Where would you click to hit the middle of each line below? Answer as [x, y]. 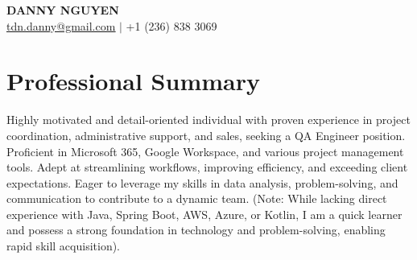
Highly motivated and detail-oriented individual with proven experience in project [208, 120]
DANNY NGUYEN [63, 10]
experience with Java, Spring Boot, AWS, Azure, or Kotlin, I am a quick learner [204, 214]
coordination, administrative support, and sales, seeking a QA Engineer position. [206, 135]
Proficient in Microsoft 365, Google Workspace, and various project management [205, 151]
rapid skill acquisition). [64, 246]
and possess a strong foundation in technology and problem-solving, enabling [196, 230]
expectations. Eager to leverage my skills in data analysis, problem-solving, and [202, 182]
